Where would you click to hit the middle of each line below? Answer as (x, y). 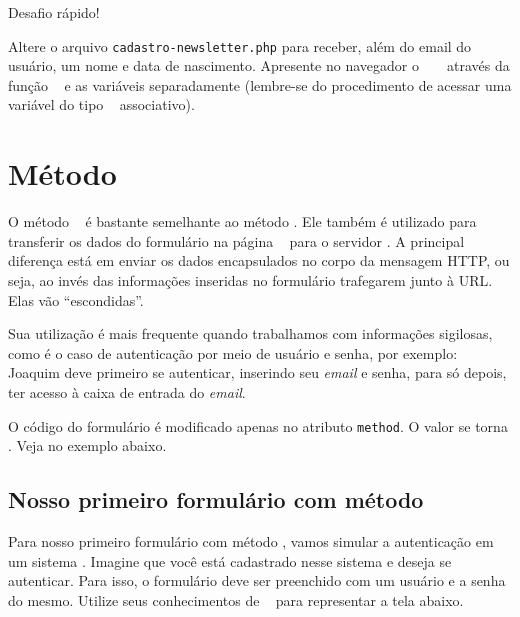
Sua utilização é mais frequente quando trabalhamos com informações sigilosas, (250, 333)
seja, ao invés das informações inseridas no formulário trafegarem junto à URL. (250, 279)
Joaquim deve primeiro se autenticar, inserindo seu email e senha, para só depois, (257, 372)
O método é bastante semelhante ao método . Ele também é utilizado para (242, 221)
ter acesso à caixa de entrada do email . (127, 391)
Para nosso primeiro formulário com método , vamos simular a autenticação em (251, 540)
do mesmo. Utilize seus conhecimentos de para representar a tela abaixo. (236, 599)
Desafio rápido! (54, 12)
